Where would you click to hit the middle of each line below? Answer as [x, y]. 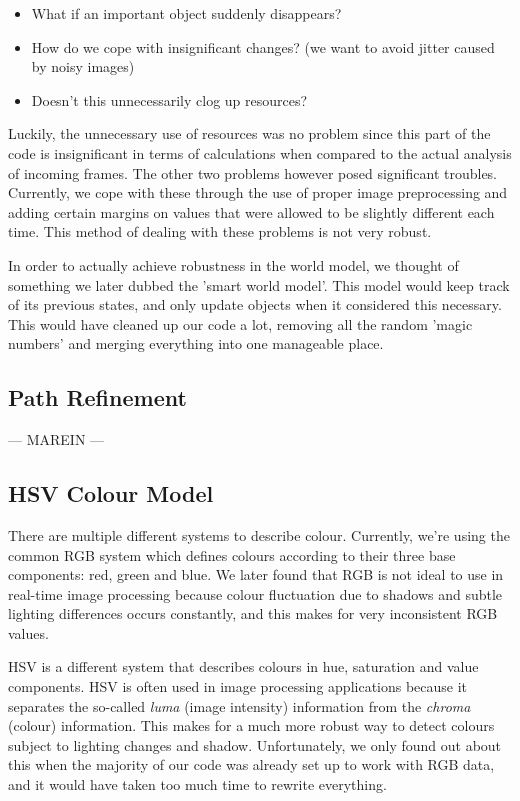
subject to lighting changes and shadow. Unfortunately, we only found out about [255, 744]
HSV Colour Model [111, 493]
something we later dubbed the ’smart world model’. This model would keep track [259, 284]
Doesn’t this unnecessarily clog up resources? [169, 99]
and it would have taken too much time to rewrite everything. [197, 784]
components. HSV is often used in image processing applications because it [238, 686]
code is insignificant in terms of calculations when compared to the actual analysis [260, 152]
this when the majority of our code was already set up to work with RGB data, [251, 764]
